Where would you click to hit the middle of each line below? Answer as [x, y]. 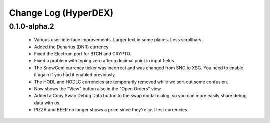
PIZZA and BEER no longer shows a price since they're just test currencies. [111, 110]
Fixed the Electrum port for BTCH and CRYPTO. [83, 54]
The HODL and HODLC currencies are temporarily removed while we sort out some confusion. [131, 82]
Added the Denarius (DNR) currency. [72, 47]
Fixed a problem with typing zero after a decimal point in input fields [104, 61]
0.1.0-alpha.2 [32, 26]
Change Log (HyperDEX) [61, 13]
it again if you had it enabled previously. [75, 75]
